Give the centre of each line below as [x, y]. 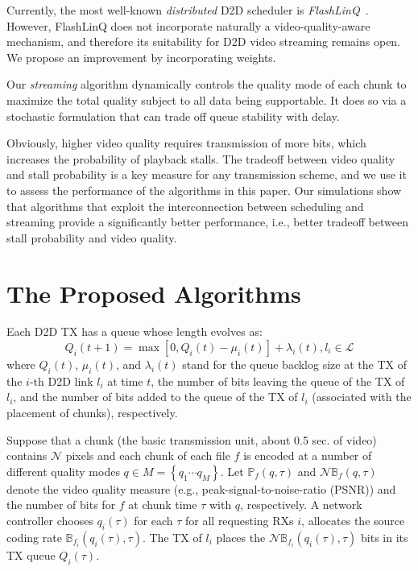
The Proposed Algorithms [154, 293]
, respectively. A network [301, 505]
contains [27, 455]
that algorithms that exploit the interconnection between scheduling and [185, 206]
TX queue [31, 554]
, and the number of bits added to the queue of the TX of [155, 397]
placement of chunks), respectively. [92, 413]
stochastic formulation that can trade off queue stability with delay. [173, 116]
